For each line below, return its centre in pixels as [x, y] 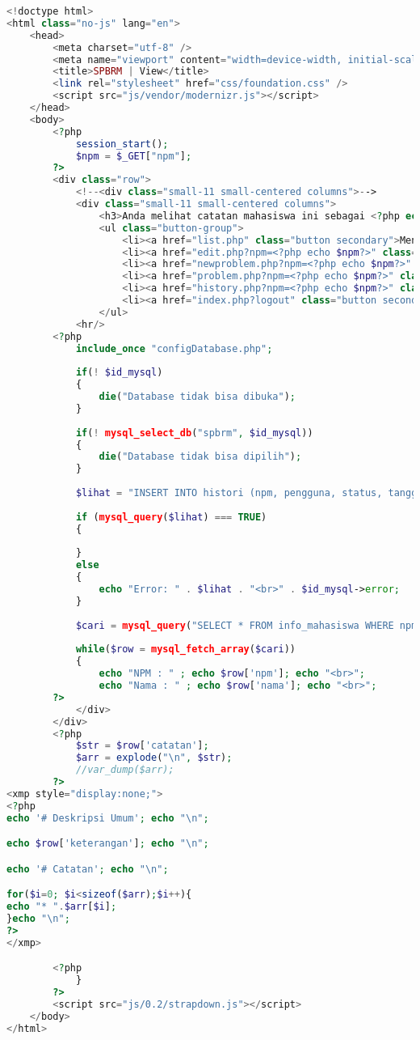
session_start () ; [122, 144]
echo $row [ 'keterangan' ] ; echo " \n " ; [108, 844]
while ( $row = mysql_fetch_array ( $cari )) [186, 649]
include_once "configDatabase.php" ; [174, 348]
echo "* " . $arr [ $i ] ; [62, 907]
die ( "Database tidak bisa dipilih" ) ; [200, 457]
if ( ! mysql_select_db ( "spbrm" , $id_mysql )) [194, 433]
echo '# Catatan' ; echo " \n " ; [88, 869]
